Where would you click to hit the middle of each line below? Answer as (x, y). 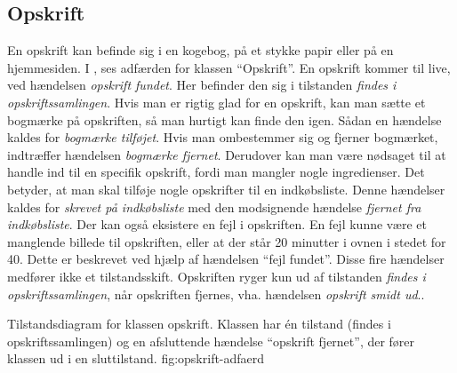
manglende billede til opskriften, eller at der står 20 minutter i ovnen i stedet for (227, 241)
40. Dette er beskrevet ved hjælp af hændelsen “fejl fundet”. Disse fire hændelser (226, 259)
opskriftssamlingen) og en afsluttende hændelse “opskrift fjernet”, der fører (211, 341)
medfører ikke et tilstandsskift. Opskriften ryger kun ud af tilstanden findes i (216, 276)
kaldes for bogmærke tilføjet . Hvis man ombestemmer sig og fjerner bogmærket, (223, 137)
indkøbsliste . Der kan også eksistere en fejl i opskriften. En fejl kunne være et (217, 224)
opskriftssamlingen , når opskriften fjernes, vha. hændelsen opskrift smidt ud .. (216, 294)
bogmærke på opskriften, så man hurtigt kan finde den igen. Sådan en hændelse (224, 119)
